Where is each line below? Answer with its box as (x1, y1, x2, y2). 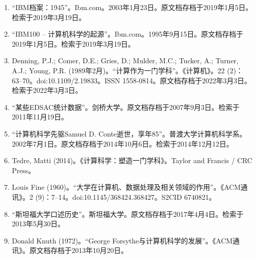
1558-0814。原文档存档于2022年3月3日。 (122, 75, 251, 85)
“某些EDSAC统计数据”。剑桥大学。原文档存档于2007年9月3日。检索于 (12, 101, 240, 112)
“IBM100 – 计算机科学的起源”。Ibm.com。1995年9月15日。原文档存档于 (12, 29, 243, 39)
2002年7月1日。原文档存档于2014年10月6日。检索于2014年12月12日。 (12, 138, 233, 149)
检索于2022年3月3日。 (12, 85, 82, 95)
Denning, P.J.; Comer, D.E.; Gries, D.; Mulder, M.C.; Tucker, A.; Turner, (12, 55, 239, 66)
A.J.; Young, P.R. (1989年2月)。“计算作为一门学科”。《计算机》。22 (12, 65, 225, 75)
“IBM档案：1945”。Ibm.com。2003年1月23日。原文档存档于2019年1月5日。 (12, 2, 253, 12)
